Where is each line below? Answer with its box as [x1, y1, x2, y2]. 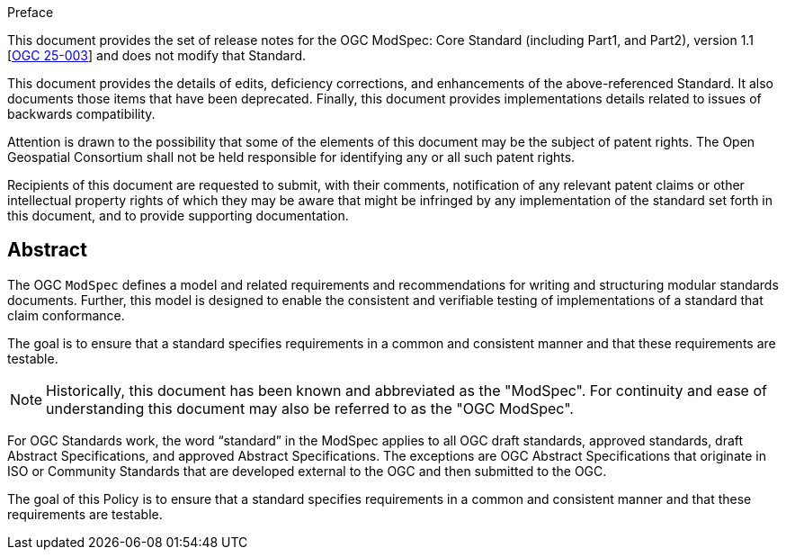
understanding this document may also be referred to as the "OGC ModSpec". [46, 399, 574, 418]
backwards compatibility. [7, 106, 156, 121]
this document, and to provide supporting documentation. [7, 208, 349, 223]
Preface [7, 4, 54, 20]
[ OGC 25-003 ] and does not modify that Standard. [7, 48, 307, 63]
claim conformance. [7, 307, 125, 323]
